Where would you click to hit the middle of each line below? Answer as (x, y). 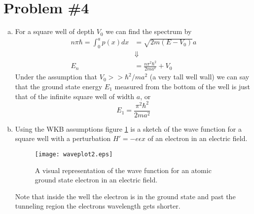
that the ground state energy (59, 86)
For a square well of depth (54, 31)
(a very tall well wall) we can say (200, 77)
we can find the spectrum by (149, 31)
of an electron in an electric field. (198, 138)
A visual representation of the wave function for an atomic (123, 170)
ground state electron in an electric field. (96, 180)
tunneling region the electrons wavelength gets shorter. (98, 206)
